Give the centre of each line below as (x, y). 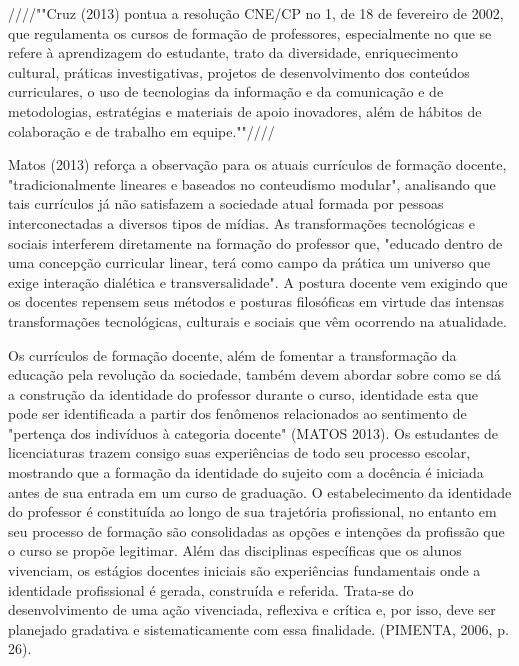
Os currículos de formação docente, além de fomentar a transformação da (232, 354)
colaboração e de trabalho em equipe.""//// (141, 130)
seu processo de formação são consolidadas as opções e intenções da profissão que (256, 530)
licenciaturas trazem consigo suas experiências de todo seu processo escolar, (239, 452)
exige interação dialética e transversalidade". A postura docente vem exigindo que (258, 281)
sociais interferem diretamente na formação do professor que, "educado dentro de (255, 242)
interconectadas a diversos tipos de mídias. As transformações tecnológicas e (242, 222)
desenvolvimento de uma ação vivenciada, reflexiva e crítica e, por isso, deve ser (252, 609)
